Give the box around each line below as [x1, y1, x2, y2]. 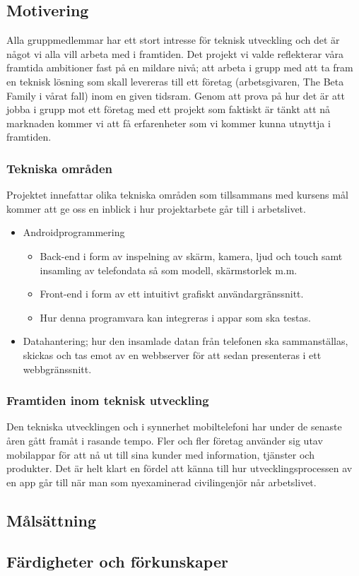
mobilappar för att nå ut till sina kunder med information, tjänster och [6, 447, 314, 462]
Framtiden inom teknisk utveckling [6, 392, 209, 409]
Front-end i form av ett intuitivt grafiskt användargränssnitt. [40, 286, 304, 301]
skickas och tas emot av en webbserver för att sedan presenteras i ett [23, 347, 322, 362]
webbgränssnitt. [23, 361, 92, 376]
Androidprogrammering [23, 225, 125, 240]
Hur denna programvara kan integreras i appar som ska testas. [40, 310, 311, 324]
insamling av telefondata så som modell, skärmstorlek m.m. [40, 262, 298, 277]
